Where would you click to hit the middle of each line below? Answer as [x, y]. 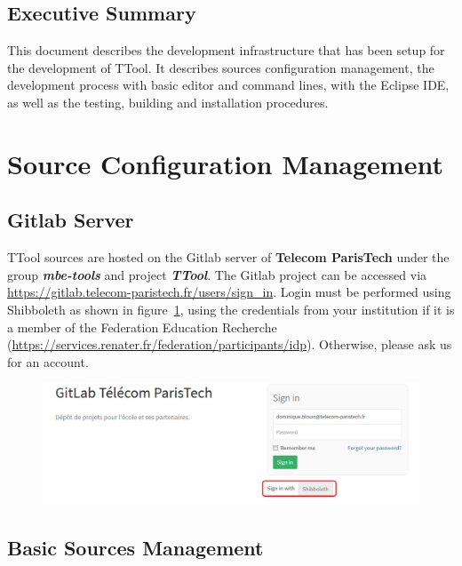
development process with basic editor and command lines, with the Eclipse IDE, [228, 85]
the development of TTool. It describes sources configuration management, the [221, 67]
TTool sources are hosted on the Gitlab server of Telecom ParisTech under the [228, 257]
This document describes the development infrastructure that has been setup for [226, 50]
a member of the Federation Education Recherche [142, 327]
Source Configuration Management [225, 163]
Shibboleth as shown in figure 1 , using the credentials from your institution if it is [231, 309]
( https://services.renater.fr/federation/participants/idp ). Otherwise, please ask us [230, 344]
